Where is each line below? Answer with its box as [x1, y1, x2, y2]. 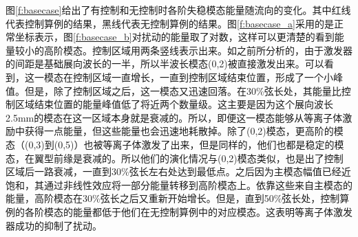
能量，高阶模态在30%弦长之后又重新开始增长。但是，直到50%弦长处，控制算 [6, 191, 350, 205]
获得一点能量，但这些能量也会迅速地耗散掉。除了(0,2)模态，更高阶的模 [24, 124, 344, 138]
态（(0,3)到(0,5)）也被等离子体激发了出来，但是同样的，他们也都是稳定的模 [6, 137, 344, 151]
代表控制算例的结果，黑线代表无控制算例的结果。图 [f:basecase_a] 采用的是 [6, 16, 334, 30]
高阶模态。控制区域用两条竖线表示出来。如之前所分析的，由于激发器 [43, 43, 352, 57]
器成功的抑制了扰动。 [6, 218, 102, 232]
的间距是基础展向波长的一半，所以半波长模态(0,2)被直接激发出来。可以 [6, 56, 324, 71]
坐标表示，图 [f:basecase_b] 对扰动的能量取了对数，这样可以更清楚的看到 [14, 30, 335, 44]
